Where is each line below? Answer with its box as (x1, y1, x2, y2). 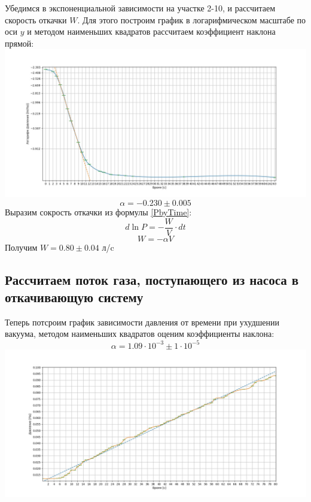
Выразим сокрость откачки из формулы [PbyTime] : (5, 206, 192, 218)
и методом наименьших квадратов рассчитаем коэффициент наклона (27, 25, 276, 38)
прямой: (5, 36, 34, 49)
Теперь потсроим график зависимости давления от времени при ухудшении (5, 315, 280, 328)
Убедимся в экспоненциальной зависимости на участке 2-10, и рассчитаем (5, 2, 276, 14)
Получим (5, 241, 38, 253)
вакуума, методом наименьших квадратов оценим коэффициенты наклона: (5, 327, 275, 340)
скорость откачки (5, 13, 67, 26)
